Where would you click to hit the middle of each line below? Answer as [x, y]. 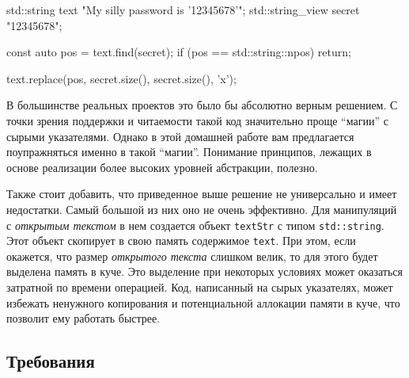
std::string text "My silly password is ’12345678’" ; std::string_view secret [183, 10]
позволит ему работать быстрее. [83, 318]
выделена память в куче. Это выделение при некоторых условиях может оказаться [205, 271]
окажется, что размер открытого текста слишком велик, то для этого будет [192, 256]
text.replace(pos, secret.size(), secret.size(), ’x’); [121, 78]
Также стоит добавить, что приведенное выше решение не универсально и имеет [202, 194]
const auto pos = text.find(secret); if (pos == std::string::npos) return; [179, 52]
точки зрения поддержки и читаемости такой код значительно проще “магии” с [197, 120]
